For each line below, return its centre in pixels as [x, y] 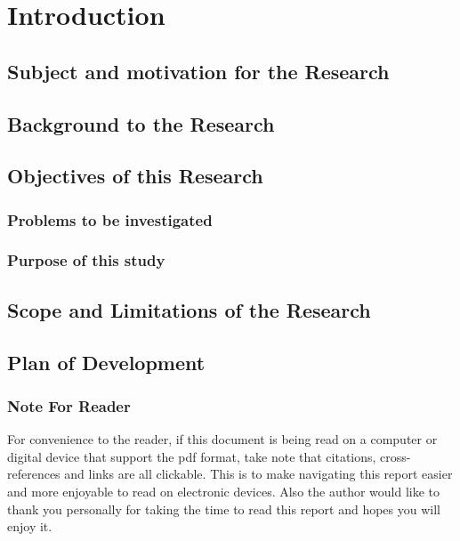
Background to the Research [141, 123]
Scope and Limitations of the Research [189, 309]
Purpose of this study [86, 260]
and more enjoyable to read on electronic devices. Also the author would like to [224, 491]
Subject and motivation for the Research [198, 71]
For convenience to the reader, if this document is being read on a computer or [222, 439]
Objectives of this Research [135, 176]
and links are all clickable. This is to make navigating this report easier [258, 474]
